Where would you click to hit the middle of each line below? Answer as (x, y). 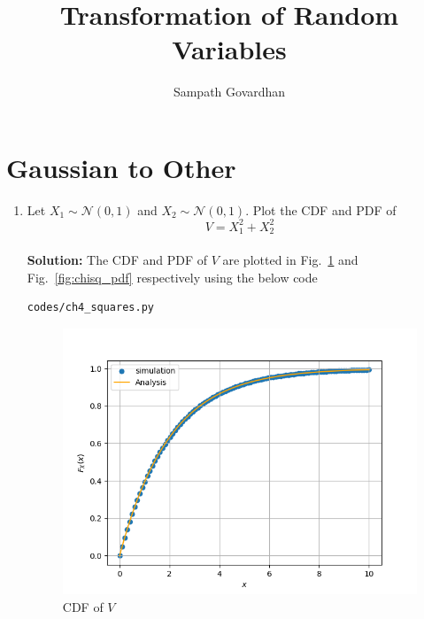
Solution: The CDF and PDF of (117, 259)
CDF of (83, 606)
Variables (229, 49)
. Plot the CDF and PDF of (321, 209)
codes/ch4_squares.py (90, 308)
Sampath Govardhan (229, 92)
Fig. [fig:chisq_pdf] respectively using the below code (172, 277)
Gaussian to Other (121, 167)
